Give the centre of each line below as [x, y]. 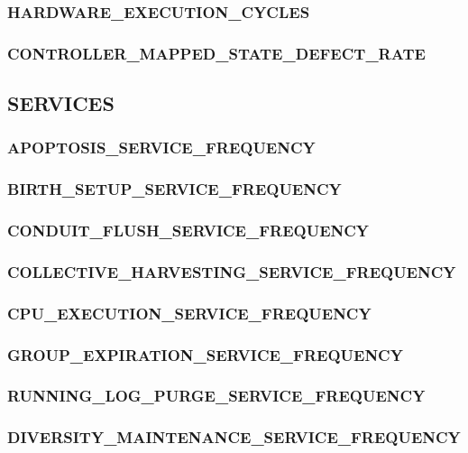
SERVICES [61, 103]
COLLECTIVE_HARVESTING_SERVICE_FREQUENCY [232, 271]
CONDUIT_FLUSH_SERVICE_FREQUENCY [188, 231]
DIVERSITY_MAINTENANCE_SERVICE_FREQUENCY [234, 437]
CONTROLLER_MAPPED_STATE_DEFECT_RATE [216, 53]
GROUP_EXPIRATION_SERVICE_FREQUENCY [205, 354]
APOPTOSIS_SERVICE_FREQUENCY [161, 148]
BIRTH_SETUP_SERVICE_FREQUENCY [174, 189]
